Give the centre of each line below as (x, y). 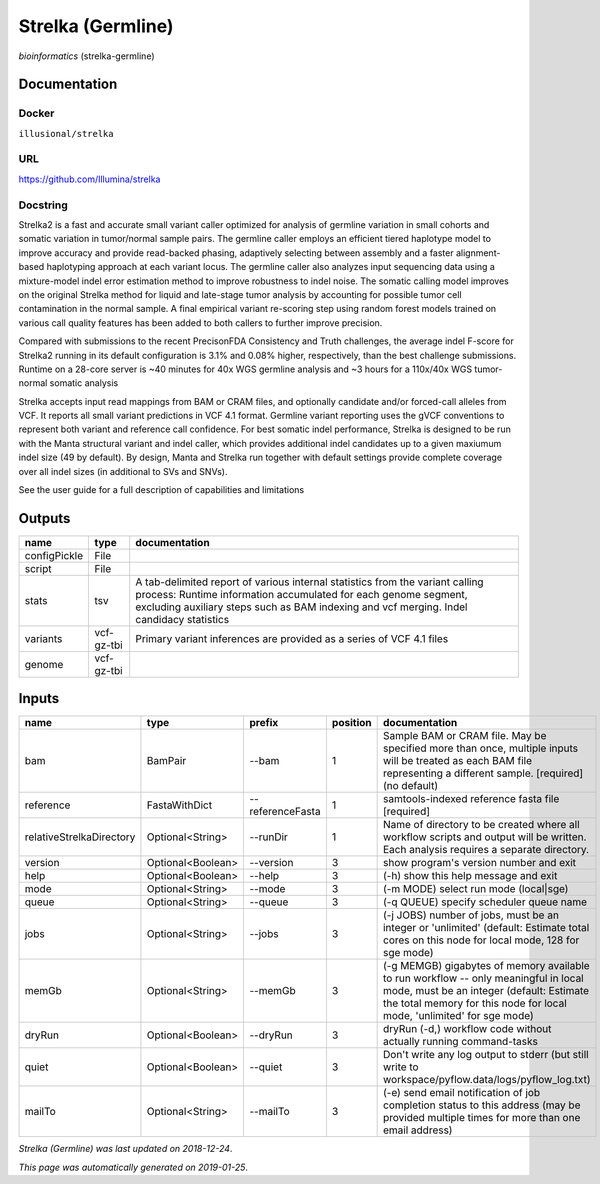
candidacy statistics (182, 619)
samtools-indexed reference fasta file (471, 799)
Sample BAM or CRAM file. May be (464, 736)
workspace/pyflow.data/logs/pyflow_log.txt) (486, 1080)
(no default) (410, 786)
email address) (417, 1130)
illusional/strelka (66, 133)
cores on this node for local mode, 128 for (481, 940)
